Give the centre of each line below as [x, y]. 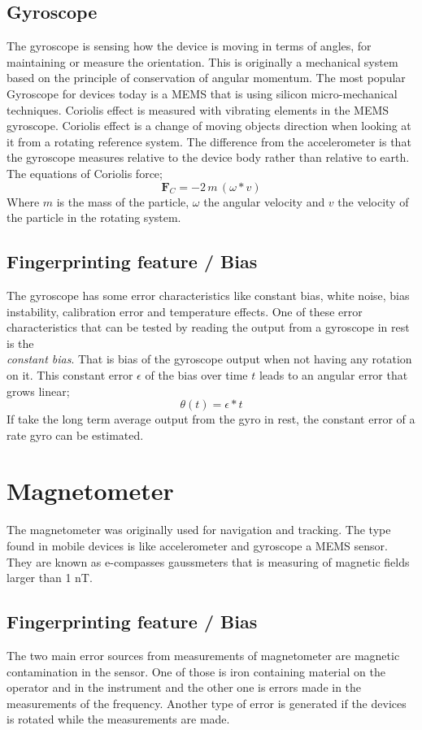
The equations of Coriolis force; [85, 173]
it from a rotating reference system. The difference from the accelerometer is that [209, 141]
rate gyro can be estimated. [75, 435]
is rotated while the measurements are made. [118, 719]
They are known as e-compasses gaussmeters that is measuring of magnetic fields [208, 561]
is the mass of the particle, [123, 201]
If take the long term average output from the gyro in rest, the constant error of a [211, 419]
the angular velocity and [264, 201]
